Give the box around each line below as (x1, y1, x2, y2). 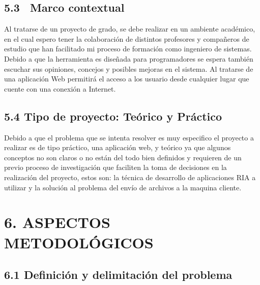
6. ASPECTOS (4, 212, 110, 233)
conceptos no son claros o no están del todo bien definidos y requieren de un (4, 152, 242, 162)
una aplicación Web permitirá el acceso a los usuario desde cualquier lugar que (4, 73, 249, 84)
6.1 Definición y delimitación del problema (4, 267, 233, 282)
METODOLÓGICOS (4, 232, 154, 252)
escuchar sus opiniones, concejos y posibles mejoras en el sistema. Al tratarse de (4, 63, 253, 74)
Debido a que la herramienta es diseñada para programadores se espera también (4, 53, 253, 64)
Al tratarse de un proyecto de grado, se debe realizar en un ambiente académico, (4, 23, 255, 34)
